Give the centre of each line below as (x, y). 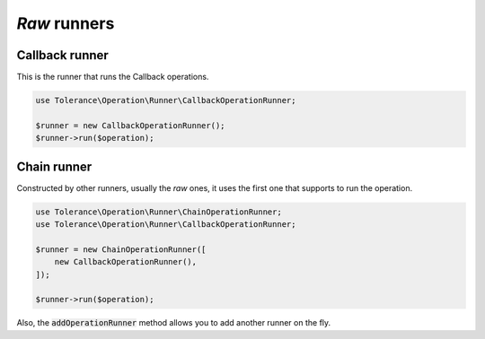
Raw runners (66, 23)
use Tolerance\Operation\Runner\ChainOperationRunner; (159, 212)
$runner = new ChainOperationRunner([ (121, 249)
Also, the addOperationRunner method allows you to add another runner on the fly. (174, 323)
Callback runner (63, 55)
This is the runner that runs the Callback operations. (113, 77)
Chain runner (54, 166)
